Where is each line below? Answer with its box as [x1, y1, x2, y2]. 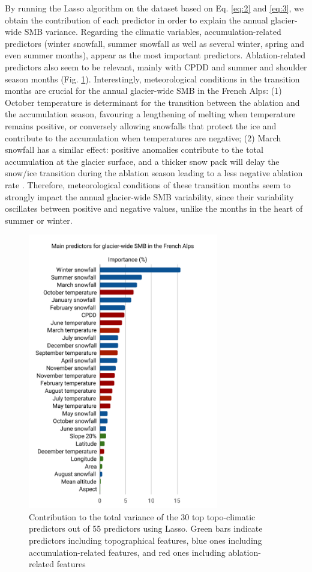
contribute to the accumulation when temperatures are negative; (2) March [5, 131, 281, 144]
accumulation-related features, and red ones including [29, 546, 226, 558]
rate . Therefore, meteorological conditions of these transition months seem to [5, 178, 291, 191]
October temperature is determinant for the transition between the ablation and [5, 96, 300, 108]
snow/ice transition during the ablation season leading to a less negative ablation [5, 167, 303, 179]
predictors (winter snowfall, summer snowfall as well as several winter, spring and [5, 37, 305, 49]
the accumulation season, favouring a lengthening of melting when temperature [5, 108, 296, 120]
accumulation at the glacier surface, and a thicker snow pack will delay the [5, 155, 280, 167]
